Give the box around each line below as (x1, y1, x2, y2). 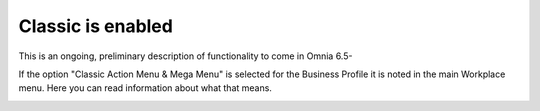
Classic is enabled (18, 15, 174, 37)
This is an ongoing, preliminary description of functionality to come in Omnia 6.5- (18, 50, 353, 62)
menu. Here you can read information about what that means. (18, 82, 272, 94)
